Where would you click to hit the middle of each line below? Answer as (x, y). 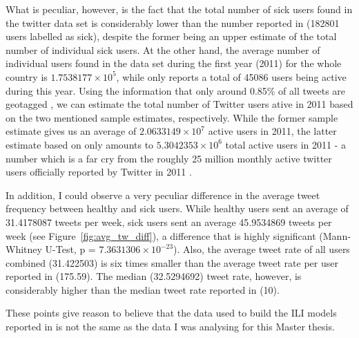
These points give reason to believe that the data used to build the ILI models (171, 313)
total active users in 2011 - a (285, 144)
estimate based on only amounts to (80, 144)
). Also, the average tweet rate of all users (262, 249)
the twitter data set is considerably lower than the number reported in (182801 (173, 22)
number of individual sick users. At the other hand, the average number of (163, 49)
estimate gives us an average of (71, 131)
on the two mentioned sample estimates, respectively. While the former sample (172, 117)
